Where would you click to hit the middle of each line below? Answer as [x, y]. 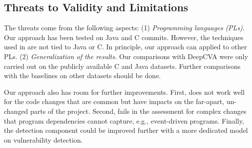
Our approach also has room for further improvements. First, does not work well [124, 92]
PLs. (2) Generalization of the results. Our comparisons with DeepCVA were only [126, 56]
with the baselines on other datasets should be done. [83, 75]
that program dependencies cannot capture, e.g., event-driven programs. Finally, [124, 120]
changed [16, 111]
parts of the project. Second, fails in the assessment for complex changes [138, 111]
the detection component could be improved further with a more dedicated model [126, 130]
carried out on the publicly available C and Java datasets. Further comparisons [122, 66]
